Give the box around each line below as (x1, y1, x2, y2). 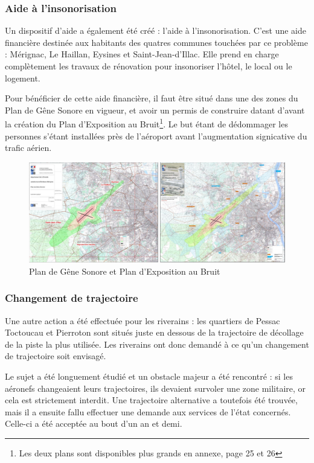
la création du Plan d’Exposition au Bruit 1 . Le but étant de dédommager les (5, 116, 288, 130)
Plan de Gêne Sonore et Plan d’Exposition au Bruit (29, 264, 220, 277)
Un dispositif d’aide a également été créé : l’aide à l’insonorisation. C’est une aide (5, 24, 306, 37)
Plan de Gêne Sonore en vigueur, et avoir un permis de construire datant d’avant (5, 103, 305, 116)
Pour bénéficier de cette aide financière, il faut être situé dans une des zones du (5, 92, 298, 104)
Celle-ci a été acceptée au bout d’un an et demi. (5, 417, 182, 430)
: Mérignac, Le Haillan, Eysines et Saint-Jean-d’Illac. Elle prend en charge (5, 48, 279, 60)
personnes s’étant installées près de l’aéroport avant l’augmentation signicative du (5, 129, 307, 142)
